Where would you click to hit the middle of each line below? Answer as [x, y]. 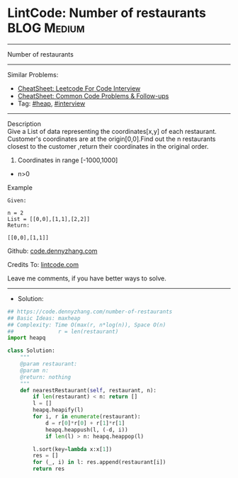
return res [49, 469]
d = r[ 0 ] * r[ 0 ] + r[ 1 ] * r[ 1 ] [85, 423]
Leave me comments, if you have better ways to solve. [87, 278]
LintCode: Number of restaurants [107, 13]
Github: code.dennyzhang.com [52, 251]
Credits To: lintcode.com [43, 264]
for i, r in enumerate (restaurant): [87, 417]
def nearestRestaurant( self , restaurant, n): [89, 390]
